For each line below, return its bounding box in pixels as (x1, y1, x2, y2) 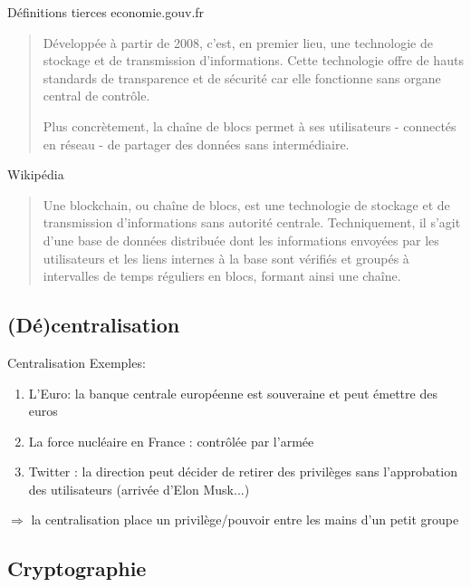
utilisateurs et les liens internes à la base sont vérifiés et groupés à (43, 248, 409, 267)
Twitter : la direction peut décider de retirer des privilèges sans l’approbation (28, 462, 457, 481)
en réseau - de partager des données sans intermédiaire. (43, 134, 350, 153)
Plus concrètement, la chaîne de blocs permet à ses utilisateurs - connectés (43, 116, 457, 135)
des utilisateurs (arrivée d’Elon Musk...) (28, 479, 250, 498)
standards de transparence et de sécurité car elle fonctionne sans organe (43, 68, 441, 87)
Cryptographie (7, 554, 147, 582)
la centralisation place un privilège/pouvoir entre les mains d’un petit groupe (31, 510, 459, 529)
